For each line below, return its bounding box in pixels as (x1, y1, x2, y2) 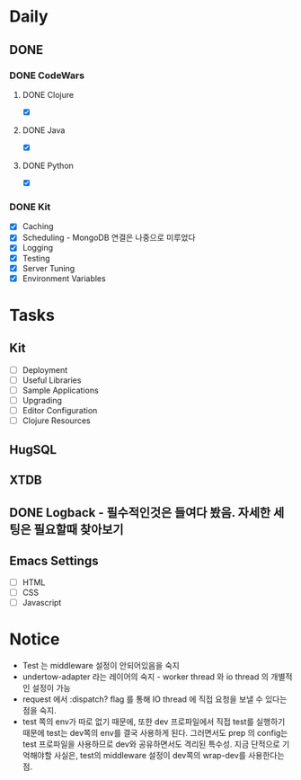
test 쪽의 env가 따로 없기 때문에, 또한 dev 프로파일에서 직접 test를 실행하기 (22, 716, 286, 727)
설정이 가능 (31, 683, 71, 694)
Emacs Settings (9, 553, 99, 568)
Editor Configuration (22, 404, 98, 415)
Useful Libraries (22, 375, 82, 386)
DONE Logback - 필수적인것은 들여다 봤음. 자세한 (9, 505, 271, 520)
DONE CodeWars (9, 69, 85, 82)
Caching (22, 221, 54, 232)
